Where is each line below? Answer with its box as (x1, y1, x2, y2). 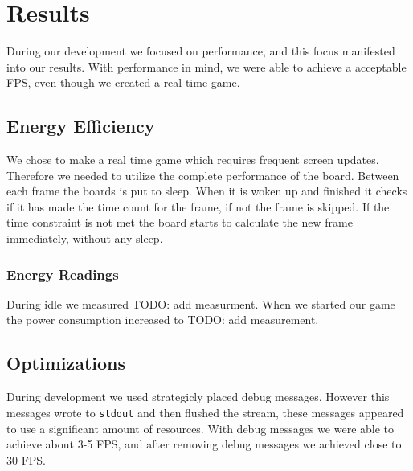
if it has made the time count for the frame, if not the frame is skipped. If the (6, 198, 390, 215)
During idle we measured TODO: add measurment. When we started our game (6, 295, 395, 312)
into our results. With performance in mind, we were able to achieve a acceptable (6, 58, 407, 75)
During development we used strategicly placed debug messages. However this (6, 388, 390, 405)
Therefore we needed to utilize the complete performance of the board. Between (6, 166, 399, 183)
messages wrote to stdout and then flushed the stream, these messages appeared (6, 403, 404, 420)
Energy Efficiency (6, 113, 155, 138)
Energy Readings (6, 264, 119, 284)
